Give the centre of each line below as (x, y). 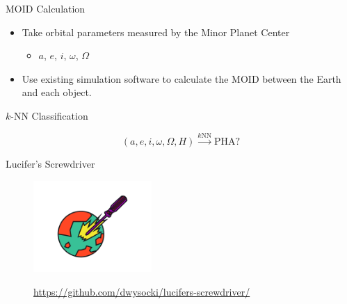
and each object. (57, 92)
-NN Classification (49, 115)
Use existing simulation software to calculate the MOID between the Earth (181, 78)
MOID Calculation (46, 8)
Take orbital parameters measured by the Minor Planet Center (156, 32)
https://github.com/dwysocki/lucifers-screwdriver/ (142, 291)
